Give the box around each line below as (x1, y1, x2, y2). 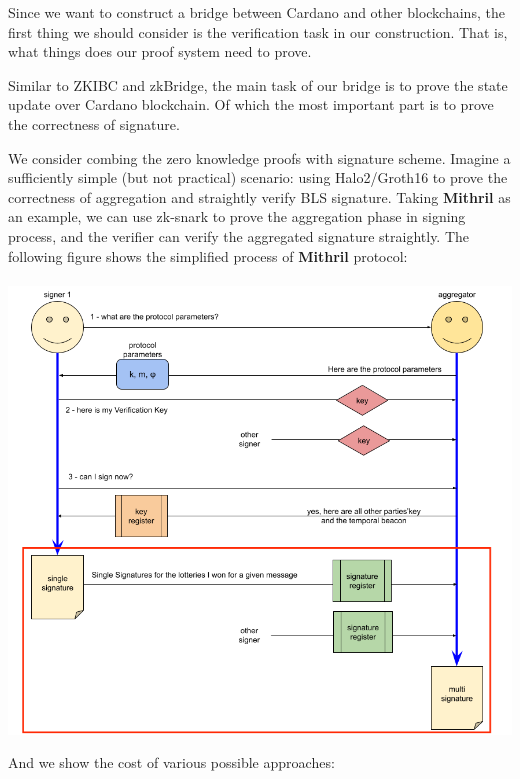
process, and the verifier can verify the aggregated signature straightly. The (8, 225, 470, 246)
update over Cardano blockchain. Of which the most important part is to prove (8, 94, 494, 115)
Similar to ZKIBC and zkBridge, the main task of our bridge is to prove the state (8, 74, 508, 95)
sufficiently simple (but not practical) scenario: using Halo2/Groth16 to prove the (8, 167, 508, 188)
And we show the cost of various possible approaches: (8, 752, 335, 773)
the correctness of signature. (8, 113, 180, 134)
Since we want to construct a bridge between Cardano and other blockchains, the (8, 2, 505, 22)
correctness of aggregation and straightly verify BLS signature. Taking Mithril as (8, 186, 511, 207)
